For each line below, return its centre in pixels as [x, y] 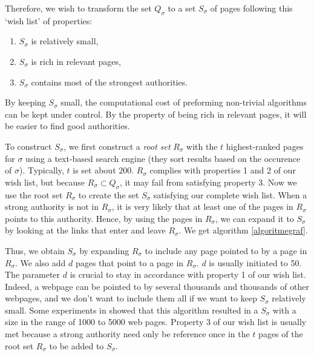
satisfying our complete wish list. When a [230, 194]
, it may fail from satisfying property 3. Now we [208, 182]
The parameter [33, 274]
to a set [182, 8]
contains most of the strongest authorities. [110, 82]
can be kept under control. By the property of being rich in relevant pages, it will [156, 114]
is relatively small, [65, 41]
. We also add [41, 262]
